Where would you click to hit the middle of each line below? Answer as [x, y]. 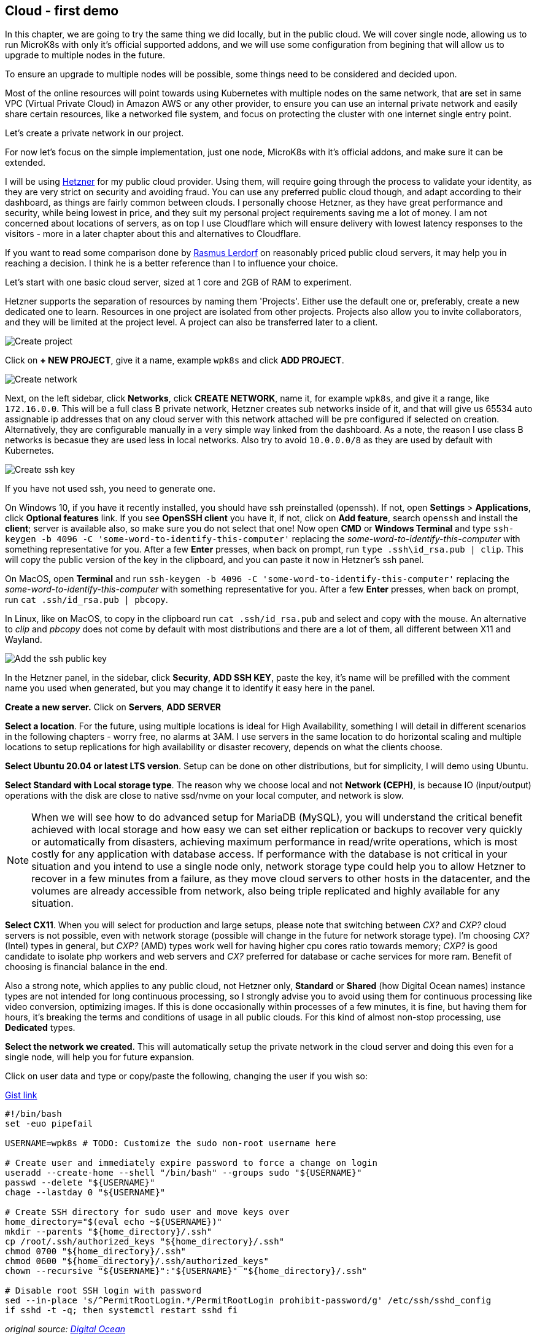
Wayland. [24, 640]
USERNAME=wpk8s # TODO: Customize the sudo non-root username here [171, 1143]
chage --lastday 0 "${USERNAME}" [85, 1193]
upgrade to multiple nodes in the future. [85, 55]
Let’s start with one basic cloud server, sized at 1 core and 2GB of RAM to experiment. [179, 282]
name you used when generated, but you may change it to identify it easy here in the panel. [190, 688]
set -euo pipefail [49, 1124]
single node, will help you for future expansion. [100, 1057]
